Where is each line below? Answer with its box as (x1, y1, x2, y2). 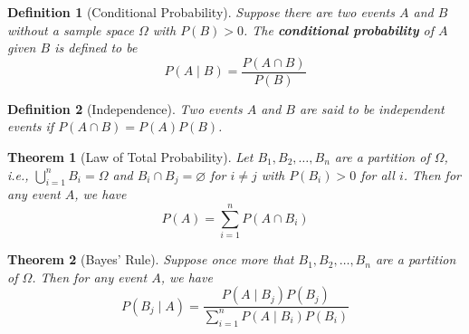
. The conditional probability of (243, 20, 435, 39)
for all (360, 165, 395, 184)
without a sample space (7, 20, 134, 39)
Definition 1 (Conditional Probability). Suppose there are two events (7, 3, 395, 21)
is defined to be (54, 38, 138, 57)
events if (7, 117, 54, 136)
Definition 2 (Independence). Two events (7, 99, 243, 118)
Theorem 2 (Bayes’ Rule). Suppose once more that (7, 250, 294, 269)
